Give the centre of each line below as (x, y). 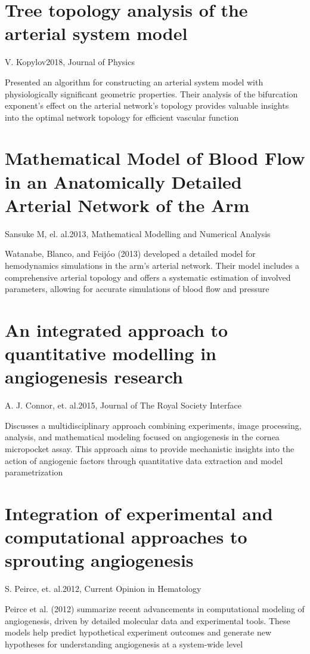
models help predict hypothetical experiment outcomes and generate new (138, 632)
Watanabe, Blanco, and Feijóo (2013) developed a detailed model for (130, 254)
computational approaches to (126, 537)
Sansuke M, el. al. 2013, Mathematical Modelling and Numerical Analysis (138, 233)
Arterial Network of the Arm (127, 205)
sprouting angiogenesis (99, 560)
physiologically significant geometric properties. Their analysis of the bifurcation (151, 93)
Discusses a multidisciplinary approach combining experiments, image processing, (153, 425)
